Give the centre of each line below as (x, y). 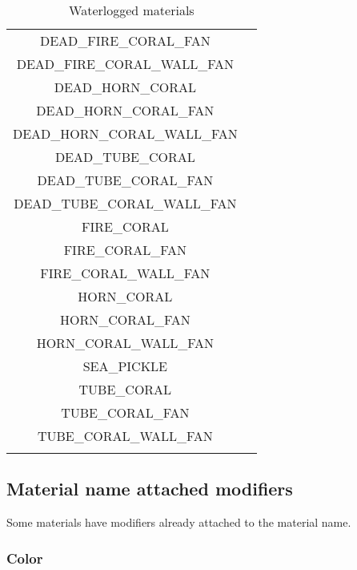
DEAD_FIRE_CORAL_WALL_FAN (125, 64)
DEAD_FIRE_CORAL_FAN (125, 40)
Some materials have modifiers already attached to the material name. (179, 522)
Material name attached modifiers (150, 489)
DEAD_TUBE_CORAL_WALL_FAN (125, 203)
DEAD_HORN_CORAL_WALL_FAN (125, 133)
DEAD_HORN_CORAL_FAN (125, 110)
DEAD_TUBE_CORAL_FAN (125, 180)
